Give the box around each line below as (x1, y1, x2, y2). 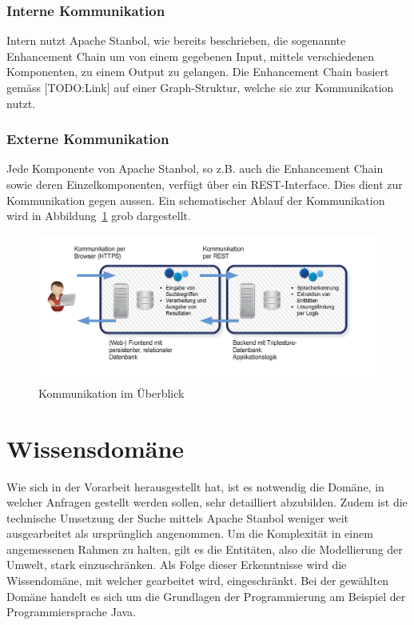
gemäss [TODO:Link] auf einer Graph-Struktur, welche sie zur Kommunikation (6, 79, 394, 95)
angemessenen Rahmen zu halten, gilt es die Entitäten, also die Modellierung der (6, 540, 403, 557)
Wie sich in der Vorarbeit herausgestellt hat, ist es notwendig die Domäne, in (6, 478, 384, 495)
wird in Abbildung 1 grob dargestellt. (6, 207, 191, 224)
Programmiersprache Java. (6, 603, 137, 620)
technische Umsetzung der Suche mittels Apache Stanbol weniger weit (6, 509, 349, 526)
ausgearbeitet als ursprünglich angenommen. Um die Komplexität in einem (6, 525, 373, 542)
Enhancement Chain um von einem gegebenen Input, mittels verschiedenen (6, 47, 375, 64)
